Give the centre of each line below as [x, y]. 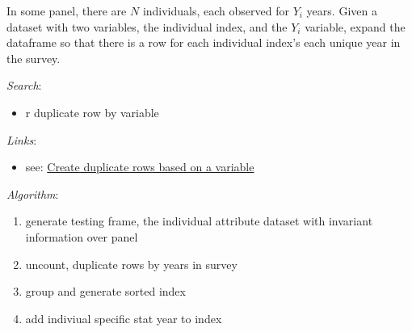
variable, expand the [355, 26]
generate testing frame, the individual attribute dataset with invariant [199, 221]
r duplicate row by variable [92, 112]
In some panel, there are [67, 11]
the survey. [34, 58]
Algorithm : [33, 193]
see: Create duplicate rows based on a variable [140, 167]
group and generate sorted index [105, 291]
